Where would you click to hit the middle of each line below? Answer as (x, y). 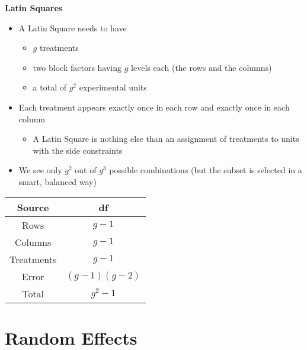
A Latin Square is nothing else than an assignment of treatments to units (166, 139)
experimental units (113, 87)
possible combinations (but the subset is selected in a (206, 170)
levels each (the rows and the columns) (202, 67)
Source (33, 207)
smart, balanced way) (57, 181)
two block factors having (77, 67)
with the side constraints (78, 150)
